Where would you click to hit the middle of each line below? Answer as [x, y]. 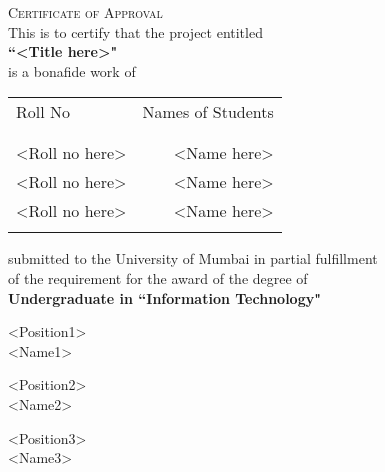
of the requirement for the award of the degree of [158, 277]
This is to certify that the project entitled [135, 31]
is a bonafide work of [72, 70]
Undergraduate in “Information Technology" [164, 297]
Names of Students [208, 112]
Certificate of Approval [85, 12]
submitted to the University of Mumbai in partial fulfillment [193, 258]
